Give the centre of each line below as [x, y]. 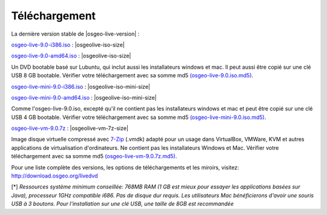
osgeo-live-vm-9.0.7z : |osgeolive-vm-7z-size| [70, 128]
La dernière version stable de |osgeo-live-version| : [75, 34]
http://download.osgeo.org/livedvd [54, 176]
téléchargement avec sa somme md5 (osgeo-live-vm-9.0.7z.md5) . [94, 156]
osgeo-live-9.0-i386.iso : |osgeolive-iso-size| [68, 45]
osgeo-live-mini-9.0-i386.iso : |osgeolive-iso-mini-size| [81, 86]
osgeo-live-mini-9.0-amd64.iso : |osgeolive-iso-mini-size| [84, 97]
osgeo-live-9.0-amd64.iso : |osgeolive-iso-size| [71, 56]
